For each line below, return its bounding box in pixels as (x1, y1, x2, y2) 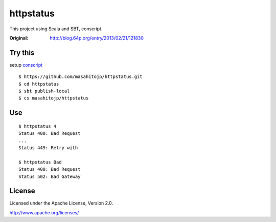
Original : (9, 35, 29, 41)
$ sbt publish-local (18, 88, 70, 94)
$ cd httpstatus (18, 81, 59, 87)
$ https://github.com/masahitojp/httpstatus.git (18, 74, 143, 79)
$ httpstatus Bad (18, 159, 62, 165)
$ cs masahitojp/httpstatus (18, 95, 89, 101)
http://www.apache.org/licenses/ (9, 209, 79, 215)
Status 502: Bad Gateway (18, 173, 81, 179)
